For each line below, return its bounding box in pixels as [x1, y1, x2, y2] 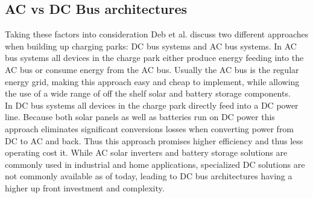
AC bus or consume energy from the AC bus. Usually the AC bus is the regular [5, 63, 299, 75]
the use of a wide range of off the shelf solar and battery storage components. [5, 87, 291, 100]
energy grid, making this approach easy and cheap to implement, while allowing [5, 75, 300, 88]
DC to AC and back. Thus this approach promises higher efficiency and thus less [5, 134, 303, 147]
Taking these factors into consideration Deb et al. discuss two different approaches [5, 28, 309, 40]
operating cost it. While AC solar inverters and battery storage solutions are [5, 146, 288, 159]
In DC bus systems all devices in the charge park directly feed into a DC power [5, 98, 299, 111]
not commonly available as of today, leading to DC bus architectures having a [5, 170, 292, 182]
